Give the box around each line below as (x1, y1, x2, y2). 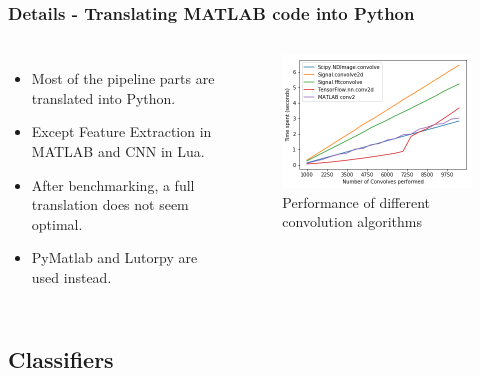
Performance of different (282, 191, 430, 212)
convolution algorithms (282, 211, 423, 232)
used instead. (31, 266, 112, 287)
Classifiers (8, 343, 114, 374)
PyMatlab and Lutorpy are (31, 247, 198, 268)
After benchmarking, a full (31, 174, 195, 195)
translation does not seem (31, 194, 189, 215)
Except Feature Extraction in (31, 121, 212, 142)
